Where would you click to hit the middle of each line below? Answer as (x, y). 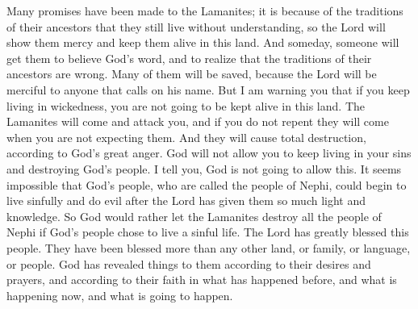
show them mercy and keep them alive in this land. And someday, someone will (203, 42)
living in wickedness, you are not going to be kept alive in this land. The (186, 105)
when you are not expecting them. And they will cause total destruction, (186, 137)
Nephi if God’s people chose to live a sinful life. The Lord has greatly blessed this (208, 232)
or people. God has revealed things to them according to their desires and (189, 263)
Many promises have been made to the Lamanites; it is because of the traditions (205, 10)
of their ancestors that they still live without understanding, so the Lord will (196, 26)
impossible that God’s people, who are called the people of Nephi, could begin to (207, 184)
